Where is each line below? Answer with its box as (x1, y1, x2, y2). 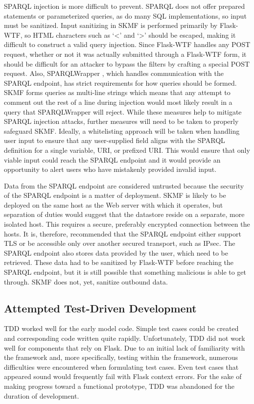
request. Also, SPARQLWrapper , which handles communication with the (4, 68, 224, 78)
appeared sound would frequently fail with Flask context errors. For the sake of (4, 371, 242, 381)
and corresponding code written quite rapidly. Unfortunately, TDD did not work (4, 333, 245, 343)
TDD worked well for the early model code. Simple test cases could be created (4, 323, 239, 333)
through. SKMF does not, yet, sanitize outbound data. (4, 276, 168, 286)
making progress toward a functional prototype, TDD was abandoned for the (4, 380, 235, 391)
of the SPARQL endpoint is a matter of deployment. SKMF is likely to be (4, 190, 226, 200)
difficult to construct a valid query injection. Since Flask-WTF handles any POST (4, 39, 251, 49)
